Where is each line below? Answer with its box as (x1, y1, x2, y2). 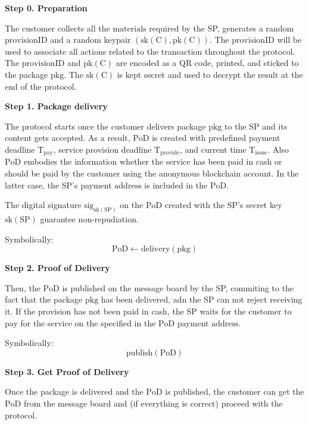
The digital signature (5, 199, 82, 211)
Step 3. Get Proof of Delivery (5, 365, 129, 377)
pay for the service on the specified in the (5, 316, 156, 329)
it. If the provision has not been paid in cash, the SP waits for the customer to (5, 305, 292, 317)
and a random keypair (50, 33, 131, 46)
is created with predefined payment (152, 131, 280, 144)
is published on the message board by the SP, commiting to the (62, 281, 294, 294)
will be (277, 33, 302, 46)
